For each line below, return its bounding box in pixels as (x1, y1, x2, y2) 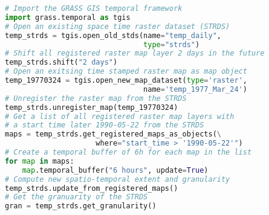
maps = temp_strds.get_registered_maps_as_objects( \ (5, 130, 221, 139)
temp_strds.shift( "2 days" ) (5, 58, 118, 67)
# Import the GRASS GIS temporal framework (5, 4, 183, 13)
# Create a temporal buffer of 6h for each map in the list (5, 148, 252, 156)
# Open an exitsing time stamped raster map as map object (5, 67, 247, 76)
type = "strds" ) (143, 40, 200, 49)
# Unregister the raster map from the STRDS (5, 94, 187, 103)
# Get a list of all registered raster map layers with (5, 112, 235, 121)
